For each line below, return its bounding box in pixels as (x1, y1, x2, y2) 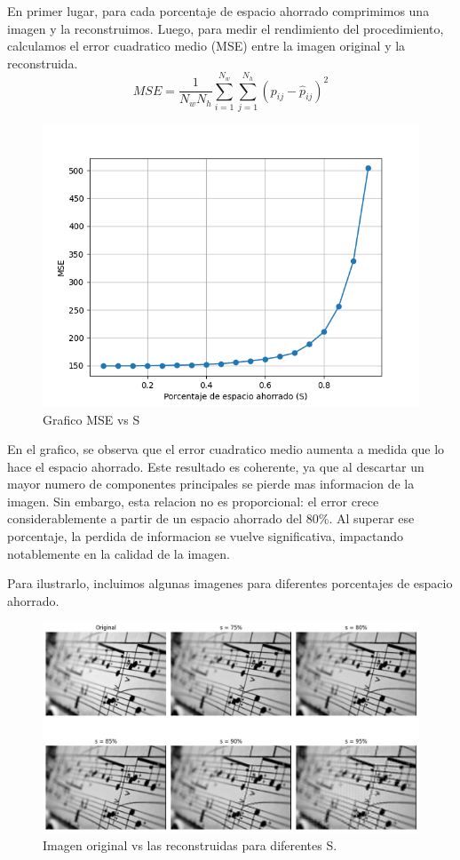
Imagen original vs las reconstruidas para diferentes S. (43, 835, 337, 854)
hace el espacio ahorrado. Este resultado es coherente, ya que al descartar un (7, 457, 424, 475)
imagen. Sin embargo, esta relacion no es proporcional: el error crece (7, 491, 379, 510)
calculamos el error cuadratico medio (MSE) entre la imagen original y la (7, 36, 406, 55)
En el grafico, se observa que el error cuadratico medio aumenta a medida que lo (7, 440, 445, 458)
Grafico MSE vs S (43, 410, 140, 428)
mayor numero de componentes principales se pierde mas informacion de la (7, 474, 415, 493)
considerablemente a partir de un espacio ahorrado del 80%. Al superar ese (7, 509, 415, 528)
